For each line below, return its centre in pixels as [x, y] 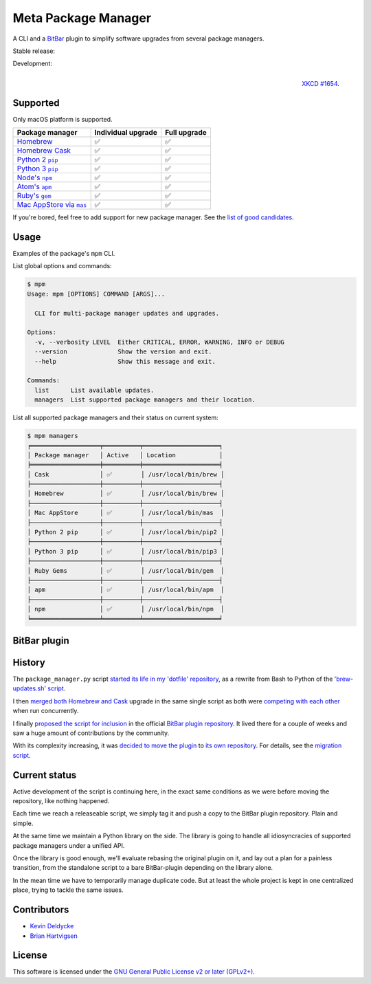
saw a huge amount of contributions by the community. [91, 733]
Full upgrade [186, 133]
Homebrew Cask [44, 151]
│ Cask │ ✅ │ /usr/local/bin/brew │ [126, 474]
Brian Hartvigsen [54, 936]
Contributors [41, 910]
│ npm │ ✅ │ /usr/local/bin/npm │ [126, 609]
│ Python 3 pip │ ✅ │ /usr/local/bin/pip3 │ [126, 551]
